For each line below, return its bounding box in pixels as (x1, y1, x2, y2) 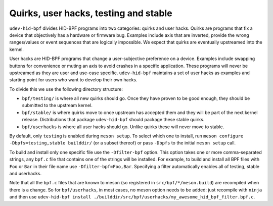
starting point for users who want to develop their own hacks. (9, 77, 138, 83)
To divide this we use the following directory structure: (9, 86, 123, 92)
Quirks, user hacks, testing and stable (9, 8, 172, 19)
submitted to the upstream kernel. (22, 102, 93, 109)
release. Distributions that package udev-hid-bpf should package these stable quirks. (22, 117, 205, 123)
